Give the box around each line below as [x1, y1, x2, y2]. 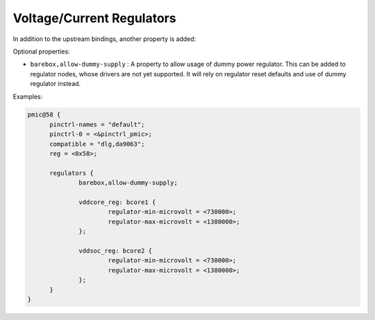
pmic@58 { [27, 111, 61, 119]
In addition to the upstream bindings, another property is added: [12, 35, 197, 43]
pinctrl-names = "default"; [49, 120, 145, 128]
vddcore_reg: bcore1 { [78, 199, 156, 206]
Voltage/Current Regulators [12, 10, 176, 26]
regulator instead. [30, 80, 81, 88]
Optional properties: [12, 47, 70, 56]
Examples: [12, 92, 43, 101]
